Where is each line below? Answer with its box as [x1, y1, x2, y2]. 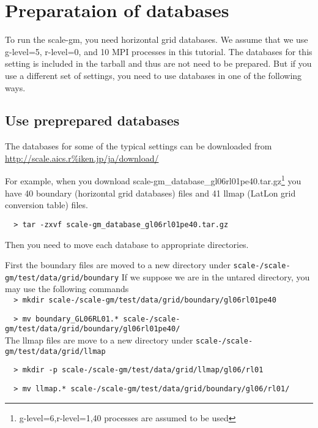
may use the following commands [5, 282, 129, 295]
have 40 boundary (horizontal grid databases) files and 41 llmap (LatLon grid [5, 186, 296, 199]
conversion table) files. [5, 198, 88, 211]
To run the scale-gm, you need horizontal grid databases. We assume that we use [5, 33, 308, 46]
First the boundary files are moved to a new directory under [5, 258, 231, 271]
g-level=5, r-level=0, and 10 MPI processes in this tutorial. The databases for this [5, 45, 312, 58]
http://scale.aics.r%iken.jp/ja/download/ [5, 151, 159, 164]
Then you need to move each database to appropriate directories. [5, 238, 249, 250]
